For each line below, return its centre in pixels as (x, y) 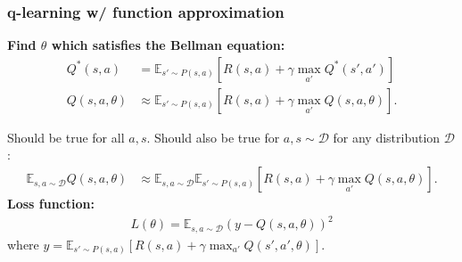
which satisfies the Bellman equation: (168, 45)
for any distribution (387, 137)
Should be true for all (66, 137)
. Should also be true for (213, 137)
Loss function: (51, 204)
